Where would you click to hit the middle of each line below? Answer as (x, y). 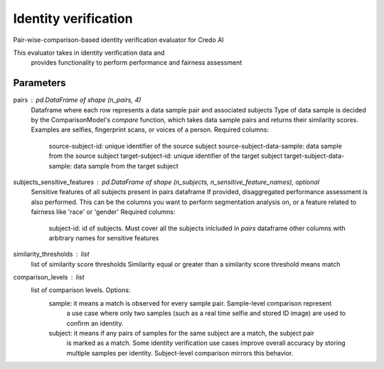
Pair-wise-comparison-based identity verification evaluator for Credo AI (118, 40)
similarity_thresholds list (51, 254)
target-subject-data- (314, 156)
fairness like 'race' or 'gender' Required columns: (103, 212)
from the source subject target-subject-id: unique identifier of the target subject (166, 156)
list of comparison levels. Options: (81, 290)
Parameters (39, 83)
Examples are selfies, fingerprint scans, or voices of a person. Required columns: (150, 130)
